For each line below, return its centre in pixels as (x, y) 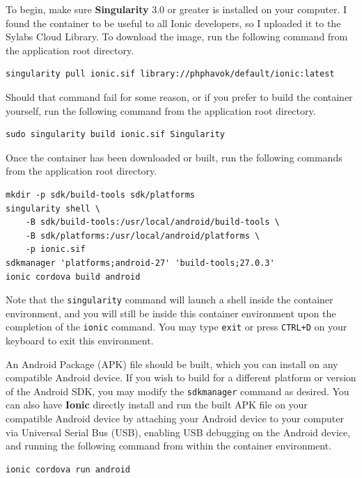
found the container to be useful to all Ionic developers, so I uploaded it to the (173, 23)
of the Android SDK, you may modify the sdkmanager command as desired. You (178, 391)
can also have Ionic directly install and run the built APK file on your (157, 405)
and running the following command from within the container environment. (169, 446)
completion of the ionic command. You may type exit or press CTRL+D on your (176, 327)
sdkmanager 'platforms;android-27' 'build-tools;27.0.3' (140, 263)
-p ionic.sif (55, 249)
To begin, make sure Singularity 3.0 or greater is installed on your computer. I (176, 9)
